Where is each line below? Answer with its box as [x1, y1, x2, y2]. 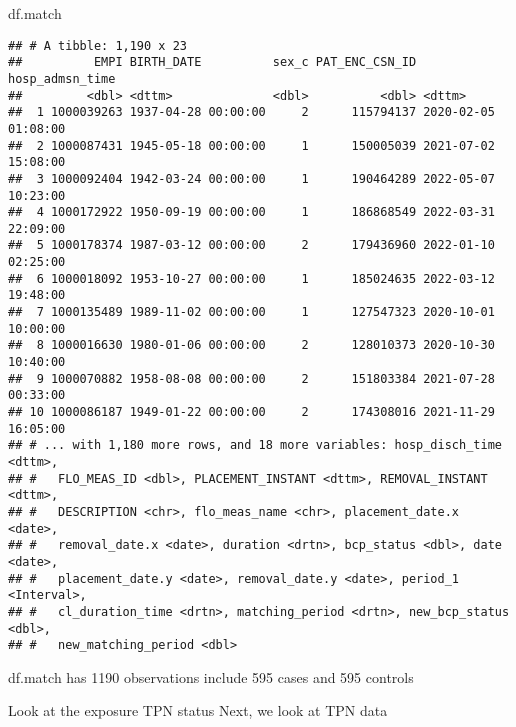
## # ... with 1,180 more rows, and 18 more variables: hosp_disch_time [8, 438, 502, 453]
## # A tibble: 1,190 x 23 [8, 38, 187, 53]
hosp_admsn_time [8, 71, 116, 86]
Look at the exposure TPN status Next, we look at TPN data [8, 700, 388, 721]
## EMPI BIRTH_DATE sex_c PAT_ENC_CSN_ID [8, 55, 417, 70]
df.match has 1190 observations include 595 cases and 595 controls [8, 666, 414, 687]
